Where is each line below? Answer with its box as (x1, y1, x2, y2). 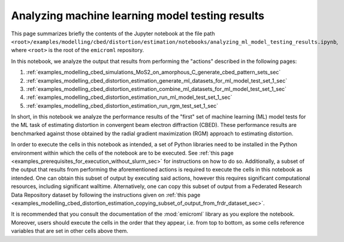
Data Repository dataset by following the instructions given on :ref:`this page (11, 191, 201, 198)
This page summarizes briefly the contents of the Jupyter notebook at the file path (11, 30, 215, 37)
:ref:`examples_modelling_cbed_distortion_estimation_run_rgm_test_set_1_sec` (26, 102, 219, 109)
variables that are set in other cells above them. (11, 228, 129, 235)
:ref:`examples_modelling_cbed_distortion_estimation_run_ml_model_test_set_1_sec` (26, 93, 233, 101)
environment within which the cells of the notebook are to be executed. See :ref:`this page (11, 149, 234, 156)
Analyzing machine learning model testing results (11, 9, 265, 22)
